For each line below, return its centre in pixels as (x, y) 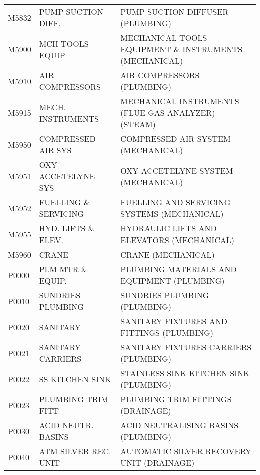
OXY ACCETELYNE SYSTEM (177, 170)
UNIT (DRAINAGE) (158, 463)
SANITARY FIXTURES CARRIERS (186, 347)
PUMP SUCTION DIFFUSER (175, 11)
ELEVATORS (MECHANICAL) (177, 240)
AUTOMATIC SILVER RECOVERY (186, 451)
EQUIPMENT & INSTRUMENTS (182, 49)
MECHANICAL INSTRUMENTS (180, 101)
